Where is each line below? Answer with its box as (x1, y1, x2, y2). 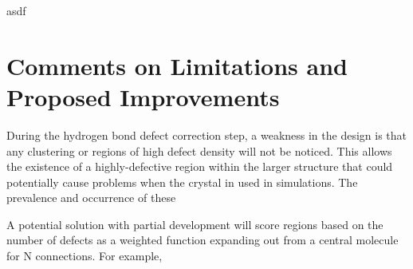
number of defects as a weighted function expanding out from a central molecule (6, 231, 399, 248)
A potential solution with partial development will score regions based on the (6, 216, 383, 232)
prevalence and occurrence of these (6, 189, 176, 206)
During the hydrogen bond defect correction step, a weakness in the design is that (6, 126, 407, 143)
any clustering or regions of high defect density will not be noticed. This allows (6, 142, 392, 159)
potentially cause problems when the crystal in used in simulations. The (6, 173, 358, 190)
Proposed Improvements (6, 80, 280, 113)
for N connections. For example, (6, 247, 163, 264)
